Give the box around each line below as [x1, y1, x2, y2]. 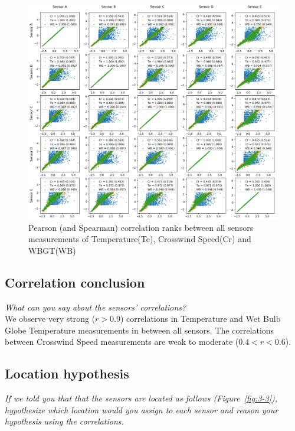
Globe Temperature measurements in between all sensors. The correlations [5, 324, 274, 336]
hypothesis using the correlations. [5, 415, 124, 427]
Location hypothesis [5, 364, 129, 383]
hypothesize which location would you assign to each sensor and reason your [5, 403, 278, 416]
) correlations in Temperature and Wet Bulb [120, 312, 281, 325]
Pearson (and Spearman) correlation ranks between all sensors [28, 221, 254, 233]
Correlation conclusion [5, 273, 145, 291]
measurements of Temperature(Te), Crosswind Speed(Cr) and [28, 233, 251, 245]
